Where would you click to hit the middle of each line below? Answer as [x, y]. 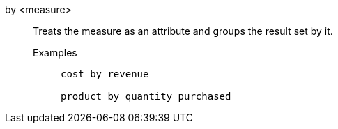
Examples [55, 53]
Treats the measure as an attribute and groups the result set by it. [183, 31]
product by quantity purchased [146, 96]
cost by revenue [105, 74]
